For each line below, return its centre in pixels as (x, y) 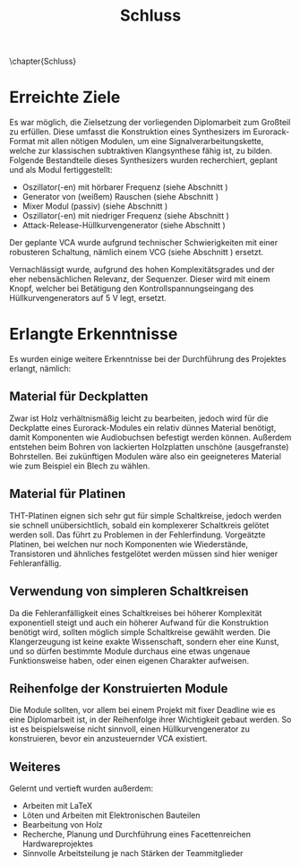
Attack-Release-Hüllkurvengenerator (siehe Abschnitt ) (124, 226)
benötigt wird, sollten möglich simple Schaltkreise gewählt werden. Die (140, 631)
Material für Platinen (68, 494)
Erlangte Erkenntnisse (94, 335)
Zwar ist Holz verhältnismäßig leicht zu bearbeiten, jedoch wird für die (139, 418)
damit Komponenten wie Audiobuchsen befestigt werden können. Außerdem (150, 437)
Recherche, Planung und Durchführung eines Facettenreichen (137, 835)
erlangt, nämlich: (40, 369)
